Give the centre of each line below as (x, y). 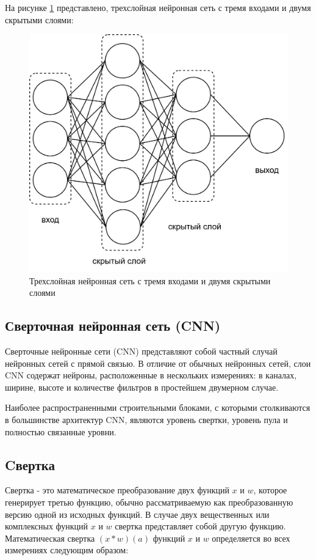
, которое (270, 490)
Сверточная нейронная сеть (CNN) (113, 326)
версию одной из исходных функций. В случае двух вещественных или (137, 514)
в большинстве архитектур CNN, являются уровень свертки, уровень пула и (146, 419)
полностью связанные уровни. (61, 431)
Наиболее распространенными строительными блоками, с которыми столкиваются (158, 407)
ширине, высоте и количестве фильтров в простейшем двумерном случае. (142, 387)
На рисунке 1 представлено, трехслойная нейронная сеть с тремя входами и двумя (158, 7)
